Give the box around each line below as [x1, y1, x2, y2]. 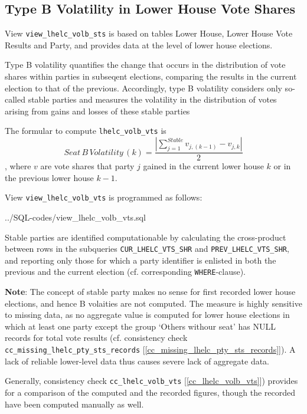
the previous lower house [5, 171, 94, 183]
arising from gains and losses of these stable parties [5, 104, 190, 117]
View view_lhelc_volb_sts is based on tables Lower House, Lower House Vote [5, 27, 293, 40]
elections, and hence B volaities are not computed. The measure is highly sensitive [5, 297, 302, 309]
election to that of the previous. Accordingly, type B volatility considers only [5, 81, 282, 94]
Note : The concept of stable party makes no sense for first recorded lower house [5, 285, 296, 298]
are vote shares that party [40, 160, 135, 172]
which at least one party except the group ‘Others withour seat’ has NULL [5, 320, 276, 332]
